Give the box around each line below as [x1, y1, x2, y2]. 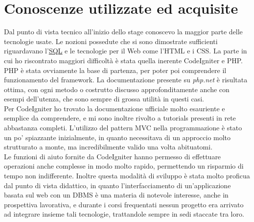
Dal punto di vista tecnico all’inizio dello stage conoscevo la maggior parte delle [4, 26, 243, 37]
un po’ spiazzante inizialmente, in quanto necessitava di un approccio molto [4, 132, 231, 142]
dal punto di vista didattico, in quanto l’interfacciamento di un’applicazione [4, 180, 231, 190]
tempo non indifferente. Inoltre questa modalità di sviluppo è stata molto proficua [4, 171, 250, 181]
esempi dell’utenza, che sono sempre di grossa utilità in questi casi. [4, 94, 204, 104]
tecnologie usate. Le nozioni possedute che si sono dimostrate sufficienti [4, 36, 218, 46]
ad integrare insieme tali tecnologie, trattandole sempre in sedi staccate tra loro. [4, 209, 244, 219]
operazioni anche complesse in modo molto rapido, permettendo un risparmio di [4, 161, 244, 171]
